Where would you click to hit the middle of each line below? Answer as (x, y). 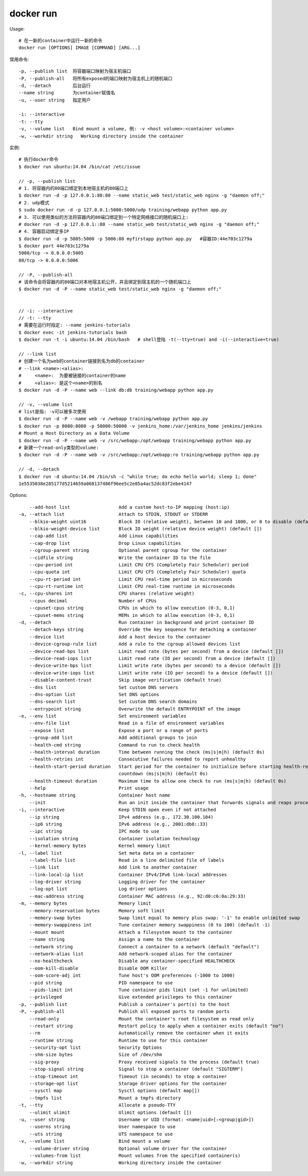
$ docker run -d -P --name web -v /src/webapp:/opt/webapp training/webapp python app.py (135, 440)
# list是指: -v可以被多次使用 (53, 412)
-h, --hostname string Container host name (94, 795)
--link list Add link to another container (113, 867)
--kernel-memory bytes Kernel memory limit (100, 846)
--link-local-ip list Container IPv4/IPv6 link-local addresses (128, 875)
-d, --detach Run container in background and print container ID (136, 622)
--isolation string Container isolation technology (114, 838)
